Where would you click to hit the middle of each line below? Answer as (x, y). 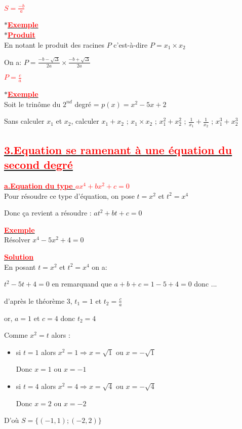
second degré (38, 165)
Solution (19, 256)
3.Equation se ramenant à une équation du (118, 149)
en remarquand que (82, 284)
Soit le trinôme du (32, 104)
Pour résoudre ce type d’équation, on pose (69, 195)
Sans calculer (24, 121)
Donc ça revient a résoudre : (48, 213)
